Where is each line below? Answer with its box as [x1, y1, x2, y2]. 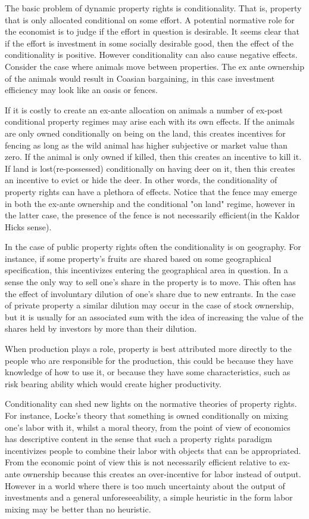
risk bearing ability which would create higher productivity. [5, 377, 221, 390]
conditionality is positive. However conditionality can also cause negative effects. [5, 48, 298, 61]
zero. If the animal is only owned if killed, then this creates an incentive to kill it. [5, 150, 302, 163]
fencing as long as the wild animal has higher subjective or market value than [5, 138, 288, 151]
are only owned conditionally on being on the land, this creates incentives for [5, 126, 286, 139]
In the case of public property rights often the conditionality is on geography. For [5, 240, 301, 253]
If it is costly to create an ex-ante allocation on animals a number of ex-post [5, 103, 283, 116]
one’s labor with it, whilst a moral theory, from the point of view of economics [5, 421, 291, 433]
